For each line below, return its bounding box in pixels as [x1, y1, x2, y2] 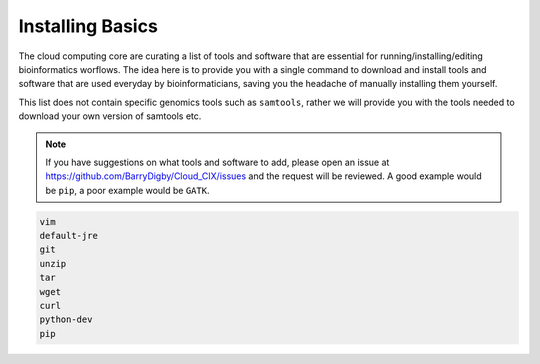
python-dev [39, 314, 93, 325]
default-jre [39, 230, 99, 242]
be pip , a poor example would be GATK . [45, 184, 210, 196]
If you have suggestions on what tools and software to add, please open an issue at [45, 156, 390, 168]
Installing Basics [18, 15, 159, 37]
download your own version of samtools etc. [18, 110, 202, 122]
